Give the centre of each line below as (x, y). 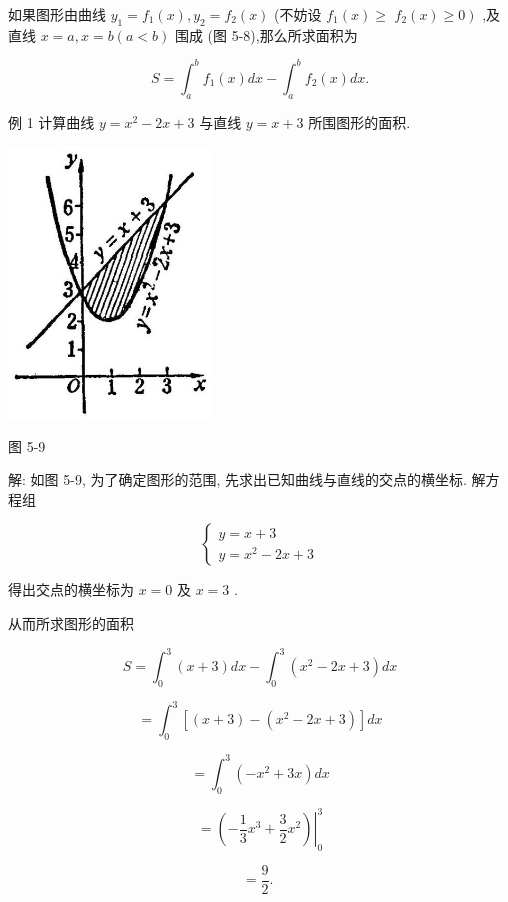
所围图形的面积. (359, 121)
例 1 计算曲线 (51, 121)
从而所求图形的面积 (71, 623)
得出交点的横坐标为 (71, 589)
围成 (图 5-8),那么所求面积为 (266, 34)
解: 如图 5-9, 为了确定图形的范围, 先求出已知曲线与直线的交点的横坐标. (237, 479)
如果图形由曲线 (57, 14)
